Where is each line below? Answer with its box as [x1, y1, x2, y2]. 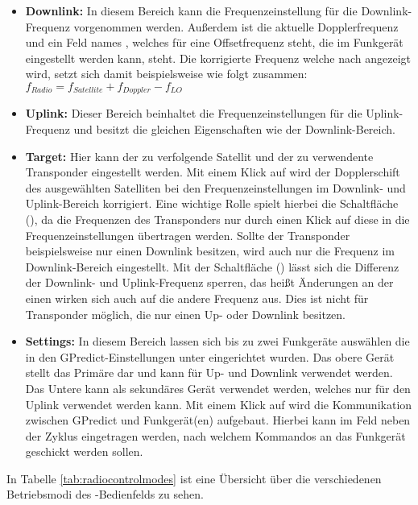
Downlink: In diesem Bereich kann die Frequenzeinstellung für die [25, 2, 358, 19]
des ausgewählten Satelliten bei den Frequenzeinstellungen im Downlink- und [25, 179, 406, 196]
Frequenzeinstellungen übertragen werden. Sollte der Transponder [25, 226, 350, 243]
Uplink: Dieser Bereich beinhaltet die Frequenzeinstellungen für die [25, 105, 362, 122]
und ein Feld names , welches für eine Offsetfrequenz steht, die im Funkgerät [25, 34, 404, 51]
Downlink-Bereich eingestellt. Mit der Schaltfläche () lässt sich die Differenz [25, 258, 399, 275]
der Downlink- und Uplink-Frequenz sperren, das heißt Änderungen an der [25, 274, 394, 291]
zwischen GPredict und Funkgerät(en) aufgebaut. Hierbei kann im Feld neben [25, 412, 411, 428]
